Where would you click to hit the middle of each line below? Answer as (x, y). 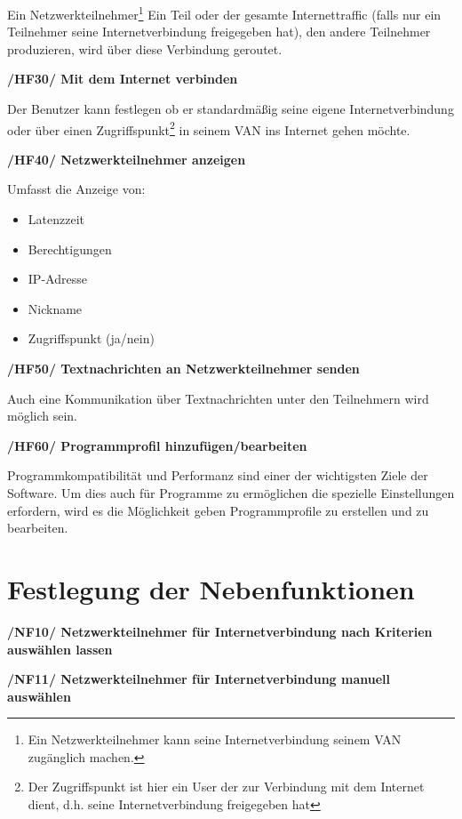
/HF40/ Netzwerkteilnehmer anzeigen (127, 159)
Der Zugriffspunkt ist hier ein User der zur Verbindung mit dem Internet (226, 787)
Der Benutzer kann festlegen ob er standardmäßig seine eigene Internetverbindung (231, 109)
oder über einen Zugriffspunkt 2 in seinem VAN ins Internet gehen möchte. (209, 128)
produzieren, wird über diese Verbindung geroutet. (145, 48)
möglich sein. (43, 416)
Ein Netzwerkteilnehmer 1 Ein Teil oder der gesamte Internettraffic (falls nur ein (224, 13)
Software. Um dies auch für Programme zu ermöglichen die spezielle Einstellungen (231, 493)
